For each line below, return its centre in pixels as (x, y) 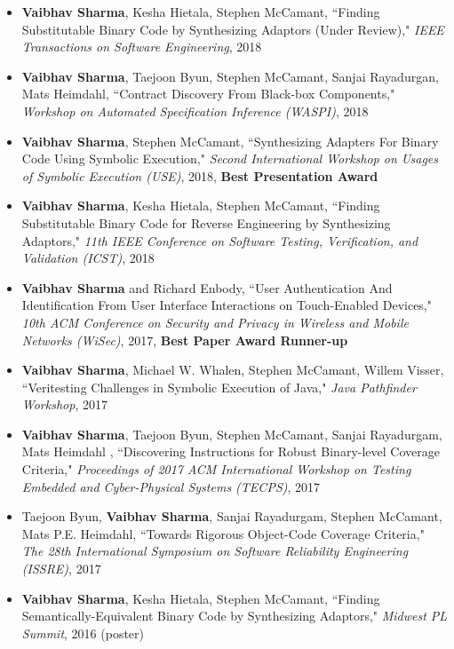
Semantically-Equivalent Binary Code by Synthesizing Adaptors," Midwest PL (235, 616)
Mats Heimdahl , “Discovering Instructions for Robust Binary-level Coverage (231, 451)
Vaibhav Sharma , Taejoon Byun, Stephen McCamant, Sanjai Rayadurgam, (232, 434)
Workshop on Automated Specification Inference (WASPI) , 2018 (195, 111)
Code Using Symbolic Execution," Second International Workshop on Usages (230, 158)
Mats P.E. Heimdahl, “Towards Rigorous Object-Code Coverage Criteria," (223, 533)
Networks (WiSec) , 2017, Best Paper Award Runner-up (185, 340)
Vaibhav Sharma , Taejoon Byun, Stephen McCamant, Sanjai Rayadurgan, (230, 76)
